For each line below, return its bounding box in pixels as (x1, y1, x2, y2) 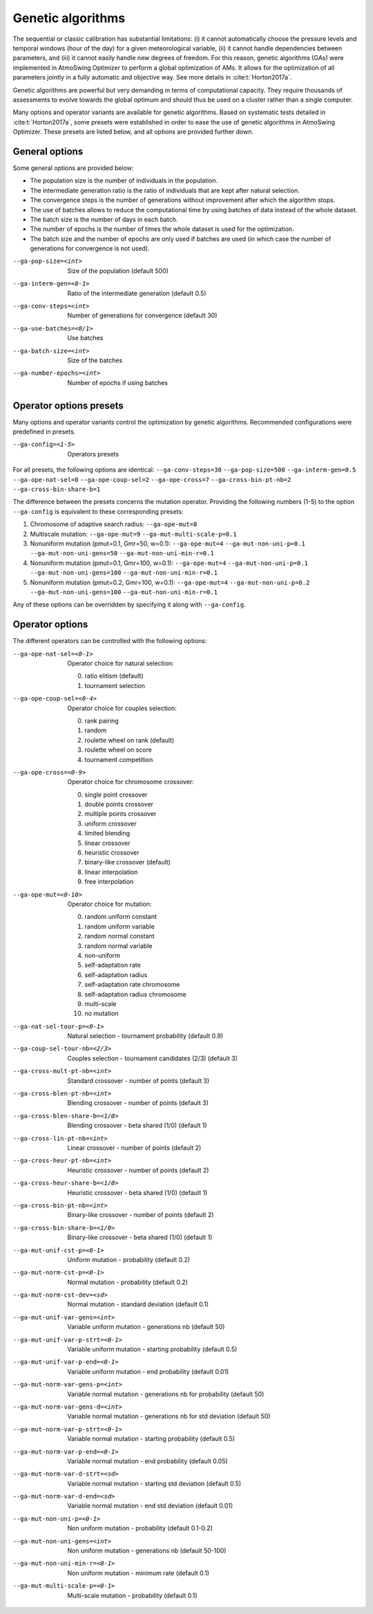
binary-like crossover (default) (84, 858, 171, 866)
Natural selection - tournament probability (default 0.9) (67, 1032, 224, 1040)
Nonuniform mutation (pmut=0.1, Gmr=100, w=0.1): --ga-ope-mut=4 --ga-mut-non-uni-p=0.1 (30, 559, 309, 567)
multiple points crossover (84, 810, 157, 818)
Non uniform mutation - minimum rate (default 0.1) (67, 1568, 210, 1577)
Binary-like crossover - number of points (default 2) (67, 1211, 214, 1219)
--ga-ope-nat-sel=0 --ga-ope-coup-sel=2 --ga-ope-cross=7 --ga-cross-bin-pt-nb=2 (12, 476, 291, 483)
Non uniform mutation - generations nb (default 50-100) (67, 1546, 227, 1555)
